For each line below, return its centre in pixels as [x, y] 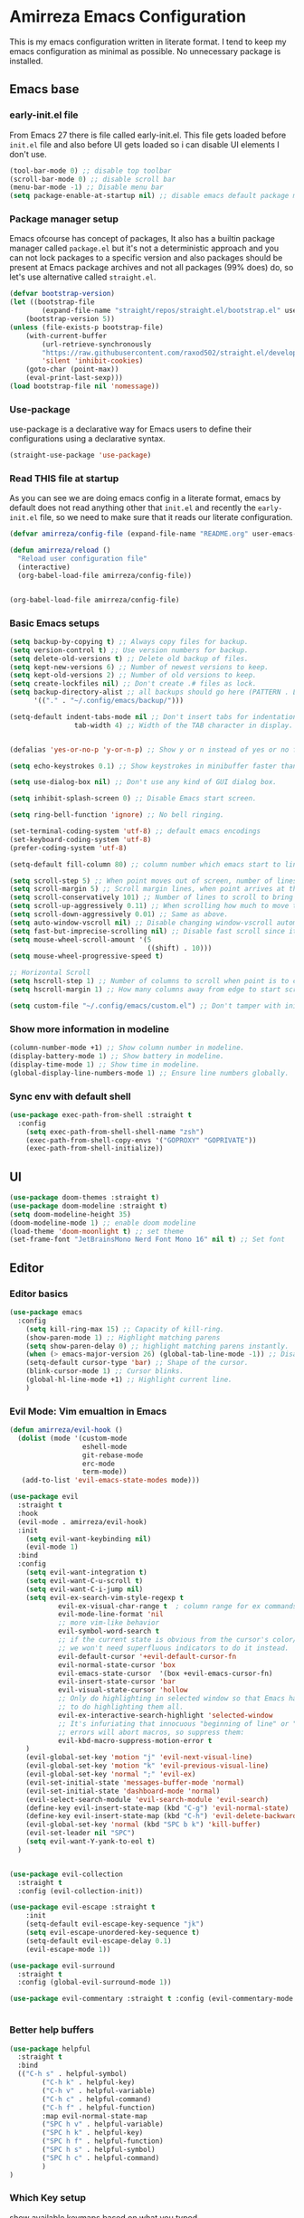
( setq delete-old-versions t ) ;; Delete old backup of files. [129, 659]
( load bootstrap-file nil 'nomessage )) [85, 386]
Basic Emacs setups [55, 623]
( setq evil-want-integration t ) [86, 1573]
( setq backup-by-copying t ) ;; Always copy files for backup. [129, 641]
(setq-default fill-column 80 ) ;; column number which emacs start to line [155, 864]
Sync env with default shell [70, 1096]
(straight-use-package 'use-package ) [81, 455]
